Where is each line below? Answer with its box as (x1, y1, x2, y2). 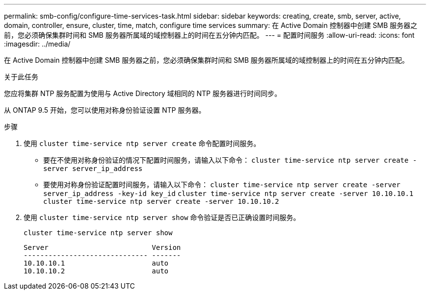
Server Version (24, 244, 181, 251)
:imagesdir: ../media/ (4, 40, 71, 48)
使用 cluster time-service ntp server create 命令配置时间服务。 (24, 139, 261, 147)
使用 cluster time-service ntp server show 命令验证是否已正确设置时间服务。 (24, 213, 300, 221)
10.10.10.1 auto (24, 259, 169, 267)
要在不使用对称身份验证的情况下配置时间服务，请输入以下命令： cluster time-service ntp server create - (43, 156, 417, 164)
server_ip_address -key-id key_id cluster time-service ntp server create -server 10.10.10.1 (43, 190, 414, 197)
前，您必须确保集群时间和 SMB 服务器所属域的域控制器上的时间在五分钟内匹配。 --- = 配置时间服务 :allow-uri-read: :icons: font (4, 31, 415, 39)
